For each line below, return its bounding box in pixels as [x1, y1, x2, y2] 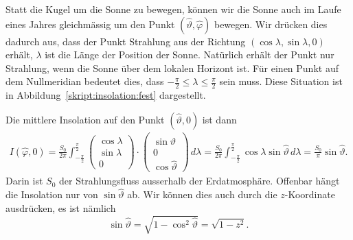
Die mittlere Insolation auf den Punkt [5, 112, 165, 126]
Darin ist [5, 173, 43, 188]
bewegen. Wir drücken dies [214, 16, 328, 31]
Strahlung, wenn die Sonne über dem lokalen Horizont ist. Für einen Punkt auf [5, 60, 339, 75]
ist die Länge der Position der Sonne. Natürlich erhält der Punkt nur [45, 47, 334, 62]
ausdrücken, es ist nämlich [5, 200, 116, 215]
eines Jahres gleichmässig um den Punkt [5, 16, 175, 31]
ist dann [202, 112, 237, 126]
